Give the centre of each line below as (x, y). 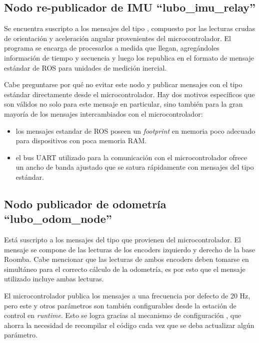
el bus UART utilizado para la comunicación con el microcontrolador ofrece (131, 157)
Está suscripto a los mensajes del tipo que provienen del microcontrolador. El (122, 240)
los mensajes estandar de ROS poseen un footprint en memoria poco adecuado (135, 130)
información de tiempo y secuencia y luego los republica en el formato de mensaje (129, 57)
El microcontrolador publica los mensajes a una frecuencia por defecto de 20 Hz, (127, 296)
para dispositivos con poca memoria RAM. (81, 140)
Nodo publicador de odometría (85, 204)
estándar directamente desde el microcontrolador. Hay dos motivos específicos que (129, 94)
